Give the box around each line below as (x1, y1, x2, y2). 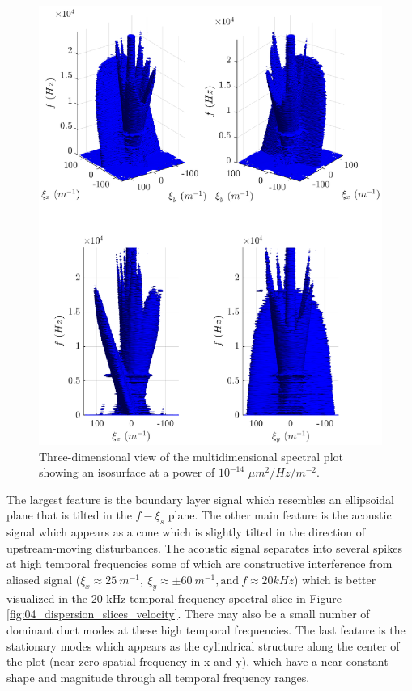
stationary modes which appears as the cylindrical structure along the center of (6, 637, 400, 654)
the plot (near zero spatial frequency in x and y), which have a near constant (6, 653, 389, 670)
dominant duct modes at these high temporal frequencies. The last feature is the (6, 621, 406, 638)
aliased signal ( (6, 570, 81, 587)
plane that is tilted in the (6, 507, 132, 524)
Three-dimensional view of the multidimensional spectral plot (39, 447, 343, 464)
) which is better (294, 570, 376, 587)
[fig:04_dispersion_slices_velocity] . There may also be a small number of (6, 605, 370, 622)
